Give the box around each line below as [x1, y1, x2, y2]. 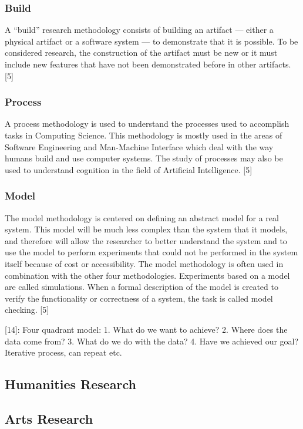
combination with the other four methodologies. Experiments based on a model [5, 269, 290, 281]
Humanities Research [5, 375, 136, 393]
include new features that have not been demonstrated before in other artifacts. [5, 58, 291, 70]
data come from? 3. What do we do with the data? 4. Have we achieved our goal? [5, 335, 299, 347]
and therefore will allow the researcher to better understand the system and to [5, 234, 287, 246]
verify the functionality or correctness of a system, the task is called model [5, 292, 273, 304]
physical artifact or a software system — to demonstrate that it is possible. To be [5, 35, 298, 47]
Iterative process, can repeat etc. [5, 346, 122, 359]
